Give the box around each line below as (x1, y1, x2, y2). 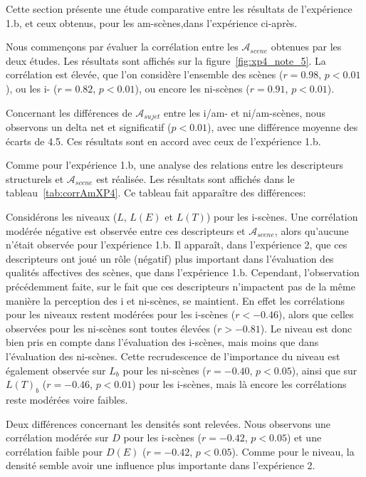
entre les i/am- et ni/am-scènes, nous (164, 105, 326, 120)
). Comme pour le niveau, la (231, 444, 355, 458)
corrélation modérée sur (6, 430, 109, 445)
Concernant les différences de (6, 105, 132, 120)
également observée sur (6, 362, 106, 377)
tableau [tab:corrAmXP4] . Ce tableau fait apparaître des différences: (6, 185, 306, 200)
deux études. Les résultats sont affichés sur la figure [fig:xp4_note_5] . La (6, 53, 326, 68)
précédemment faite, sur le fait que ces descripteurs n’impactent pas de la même (6, 278, 355, 293)
